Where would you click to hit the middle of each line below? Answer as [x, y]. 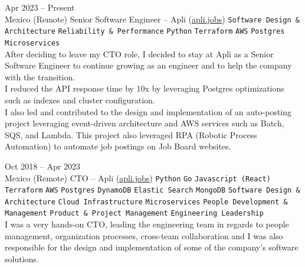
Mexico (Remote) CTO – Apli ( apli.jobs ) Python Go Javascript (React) [138, 178]
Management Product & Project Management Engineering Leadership [134, 214]
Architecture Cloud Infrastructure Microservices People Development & [146, 202]
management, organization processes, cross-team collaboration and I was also [144, 235]
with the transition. [40, 76]
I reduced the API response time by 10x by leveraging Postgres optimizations [145, 88]
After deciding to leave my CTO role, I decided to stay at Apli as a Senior [139, 53]
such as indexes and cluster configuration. [80, 100]
